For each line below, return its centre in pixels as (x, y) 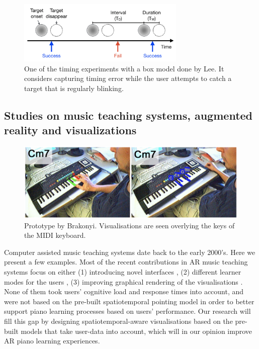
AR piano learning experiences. (52, 341)
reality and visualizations (70, 130)
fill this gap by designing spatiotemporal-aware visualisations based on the (118, 321)
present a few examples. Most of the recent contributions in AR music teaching (126, 262)
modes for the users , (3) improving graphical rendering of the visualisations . (123, 281)
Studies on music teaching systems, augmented (128, 115)
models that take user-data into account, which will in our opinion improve (137, 331)
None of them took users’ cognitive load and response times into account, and (124, 291)
